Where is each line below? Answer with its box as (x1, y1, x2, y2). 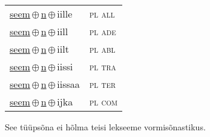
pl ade (89, 24, 116, 38)
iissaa (57, 77, 80, 91)
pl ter (89, 77, 116, 91)
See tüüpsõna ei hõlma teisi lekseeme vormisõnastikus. (5, 121, 206, 133)
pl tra (89, 59, 116, 73)
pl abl (89, 42, 116, 56)
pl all (89, 7, 115, 21)
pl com (89, 95, 118, 109)
